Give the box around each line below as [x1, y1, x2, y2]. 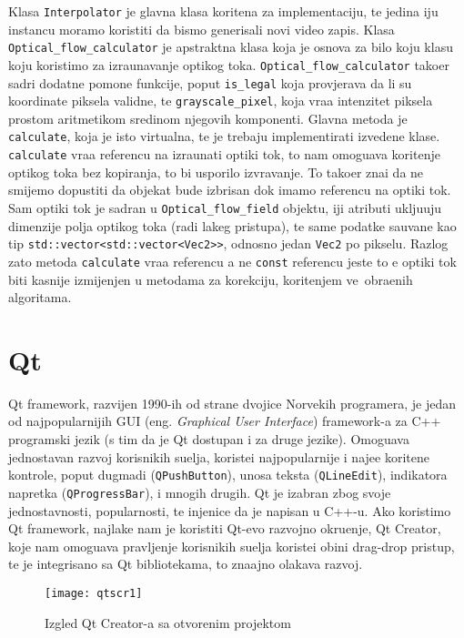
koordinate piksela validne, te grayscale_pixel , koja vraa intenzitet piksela [8, 91, 433, 110]
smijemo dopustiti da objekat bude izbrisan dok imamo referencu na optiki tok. [8, 180, 451, 199]
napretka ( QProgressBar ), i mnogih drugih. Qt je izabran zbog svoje [8, 482, 391, 501]
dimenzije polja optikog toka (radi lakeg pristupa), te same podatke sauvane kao [8, 216, 457, 235]
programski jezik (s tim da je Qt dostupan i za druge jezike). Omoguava [8, 430, 409, 449]
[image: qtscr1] [45, 586, 143, 600]
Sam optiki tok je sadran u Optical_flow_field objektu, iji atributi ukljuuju [8, 197, 442, 217]
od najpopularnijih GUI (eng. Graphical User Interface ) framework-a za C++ [8, 411, 441, 430]
